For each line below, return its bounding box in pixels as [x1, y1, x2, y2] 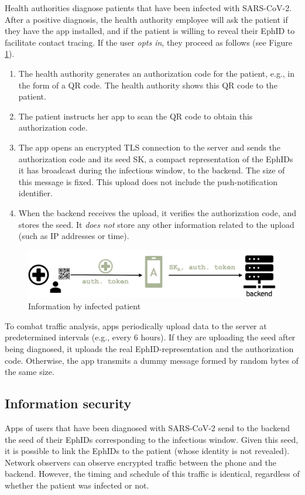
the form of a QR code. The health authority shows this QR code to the [18, 78, 277, 91]
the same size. [5, 366, 54, 378]
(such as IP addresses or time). [18, 230, 129, 242]
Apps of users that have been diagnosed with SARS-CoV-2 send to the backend [5, 422, 290, 434]
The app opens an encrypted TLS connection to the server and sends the [18, 141, 280, 153]
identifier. [18, 187, 53, 199]
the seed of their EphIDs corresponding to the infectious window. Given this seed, [5, 433, 299, 445]
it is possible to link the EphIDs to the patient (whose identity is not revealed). [5, 445, 290, 457]
